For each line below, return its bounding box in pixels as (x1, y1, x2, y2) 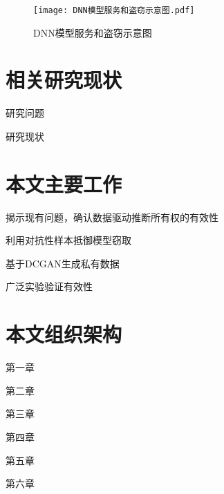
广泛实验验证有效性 (6, 279, 93, 294)
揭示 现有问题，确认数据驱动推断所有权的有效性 (6, 209, 218, 224)
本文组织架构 (6, 320, 122, 348)
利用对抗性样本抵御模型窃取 (6, 233, 131, 247)
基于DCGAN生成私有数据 (6, 256, 120, 270)
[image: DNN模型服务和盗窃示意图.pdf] (33, 6, 195, 15)
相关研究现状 (6, 66, 122, 94)
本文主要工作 (6, 169, 122, 198)
